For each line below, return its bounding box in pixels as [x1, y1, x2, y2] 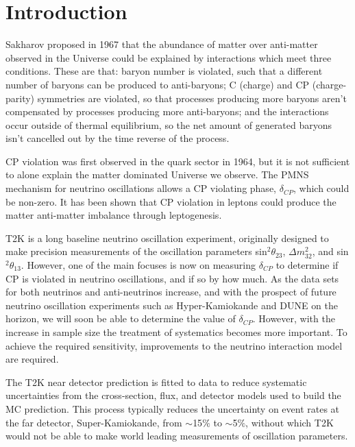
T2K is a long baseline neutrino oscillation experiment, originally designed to [5, 230, 329, 245]
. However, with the [252, 311, 335, 326]
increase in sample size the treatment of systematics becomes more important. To [5, 325, 347, 339]
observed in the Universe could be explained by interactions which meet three [5, 50, 332, 64]
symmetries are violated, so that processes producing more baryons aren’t [37, 90, 347, 105]
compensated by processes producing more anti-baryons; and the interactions [5, 104, 329, 119]
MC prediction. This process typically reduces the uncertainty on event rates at [5, 401, 340, 415]
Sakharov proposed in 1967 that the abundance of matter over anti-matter [5, 37, 318, 51]
